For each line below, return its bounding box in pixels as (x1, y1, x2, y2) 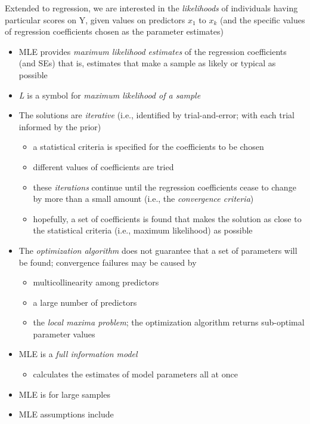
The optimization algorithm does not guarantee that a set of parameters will (18, 244, 297, 256)
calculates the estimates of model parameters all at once (33, 368, 238, 380)
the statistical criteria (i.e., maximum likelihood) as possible (33, 224, 253, 236)
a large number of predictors (33, 296, 137, 308)
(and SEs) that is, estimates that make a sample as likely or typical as (18, 57, 276, 69)
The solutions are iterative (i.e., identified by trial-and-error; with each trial (18, 109, 295, 121)
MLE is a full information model (18, 348, 138, 360)
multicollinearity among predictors (33, 276, 159, 288)
